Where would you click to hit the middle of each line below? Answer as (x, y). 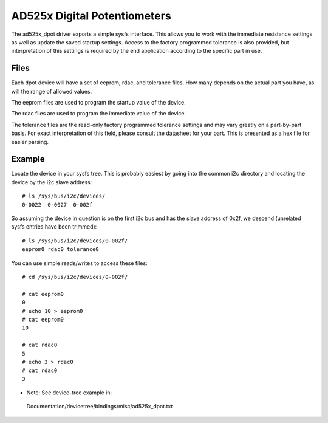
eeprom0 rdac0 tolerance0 (61, 249)
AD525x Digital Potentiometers (91, 16)
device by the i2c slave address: (52, 182)
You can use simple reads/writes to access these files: (80, 263)
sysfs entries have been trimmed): (54, 227)
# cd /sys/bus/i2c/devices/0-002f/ (75, 277)
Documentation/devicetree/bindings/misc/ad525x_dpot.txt (100, 407)
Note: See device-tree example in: (69, 393)
